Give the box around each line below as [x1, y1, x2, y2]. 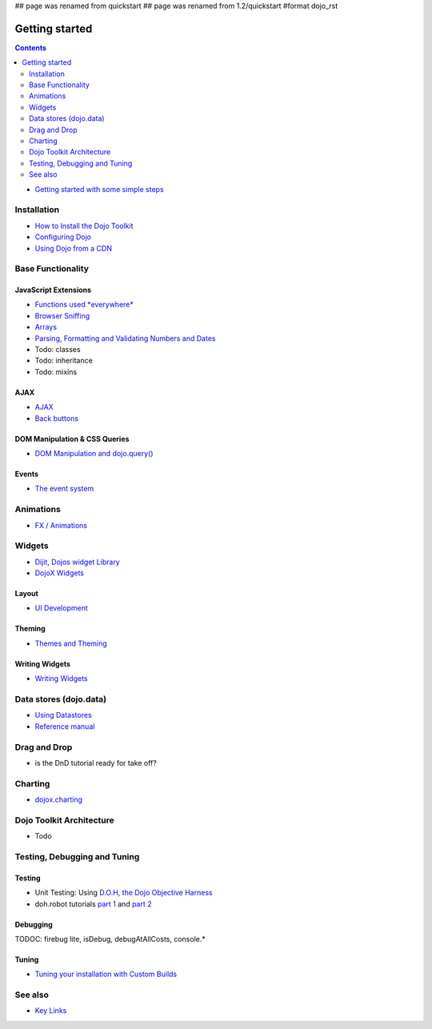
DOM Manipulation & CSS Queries [14, 434, 130, 443]
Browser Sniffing [34, 310, 90, 320]
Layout [14, 589, 39, 599]
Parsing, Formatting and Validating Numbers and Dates [34, 333, 216, 343]
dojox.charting [34, 795, 83, 804]
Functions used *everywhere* [34, 300, 134, 310]
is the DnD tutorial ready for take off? [34, 758, 158, 767]
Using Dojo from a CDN [34, 243, 112, 253]
